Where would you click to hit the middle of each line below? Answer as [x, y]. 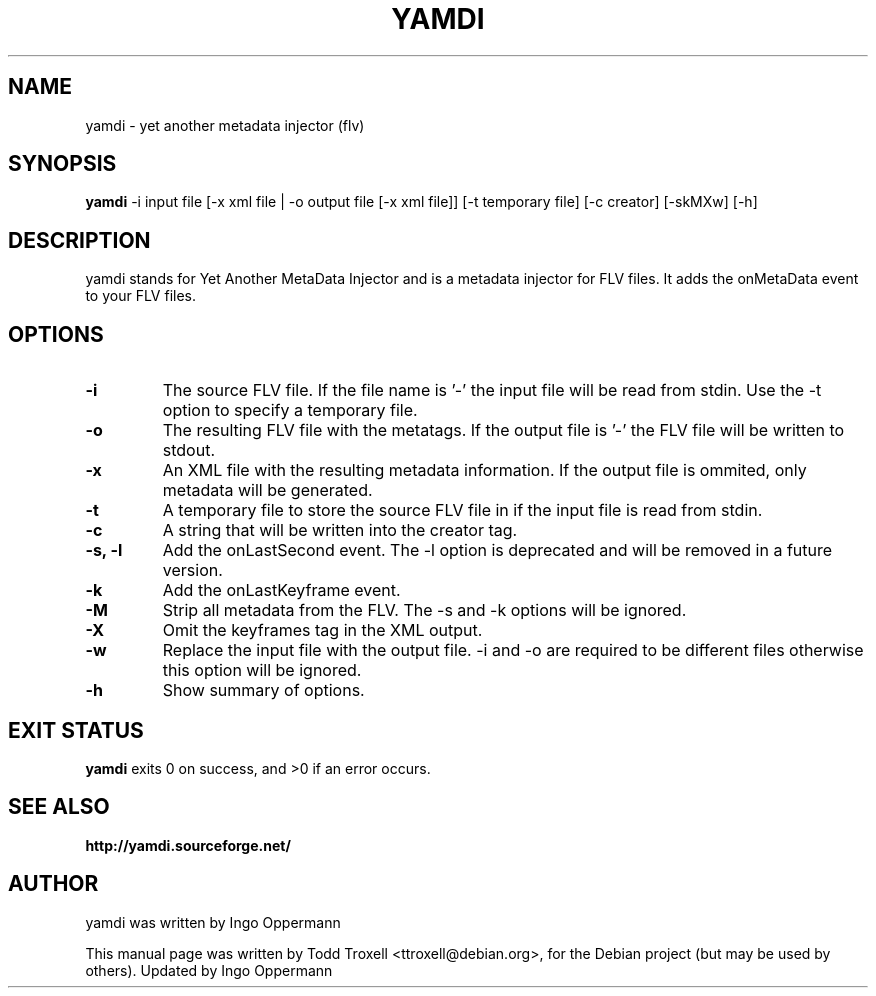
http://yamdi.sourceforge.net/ [188, 845]
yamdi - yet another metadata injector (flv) [225, 125]
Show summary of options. [263, 690]
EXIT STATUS [76, 730]
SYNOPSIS [62, 164]
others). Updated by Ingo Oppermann [209, 970]
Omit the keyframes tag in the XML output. [322, 630]
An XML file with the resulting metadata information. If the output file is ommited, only [484, 470]
